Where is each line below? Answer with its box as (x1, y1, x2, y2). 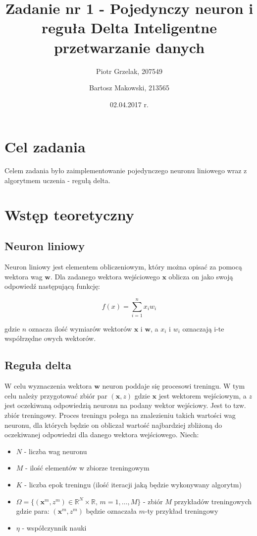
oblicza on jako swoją (168, 271, 233, 281)
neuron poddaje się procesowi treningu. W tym (102, 381, 245, 391)
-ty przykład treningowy (145, 506, 218, 516)
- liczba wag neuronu (24, 446, 87, 456)
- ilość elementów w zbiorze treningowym (25, 463, 150, 473)
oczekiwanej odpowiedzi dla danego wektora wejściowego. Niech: (4, 429, 199, 440)
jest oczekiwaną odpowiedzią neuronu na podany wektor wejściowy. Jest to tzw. (4, 400, 246, 410)
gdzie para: (16, 506, 50, 516)
